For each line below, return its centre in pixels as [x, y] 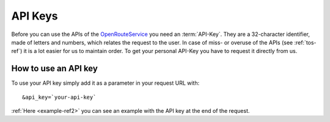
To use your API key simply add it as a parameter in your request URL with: [105, 83]
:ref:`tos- [306, 42]
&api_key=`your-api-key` [59, 97]
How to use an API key [54, 69]
